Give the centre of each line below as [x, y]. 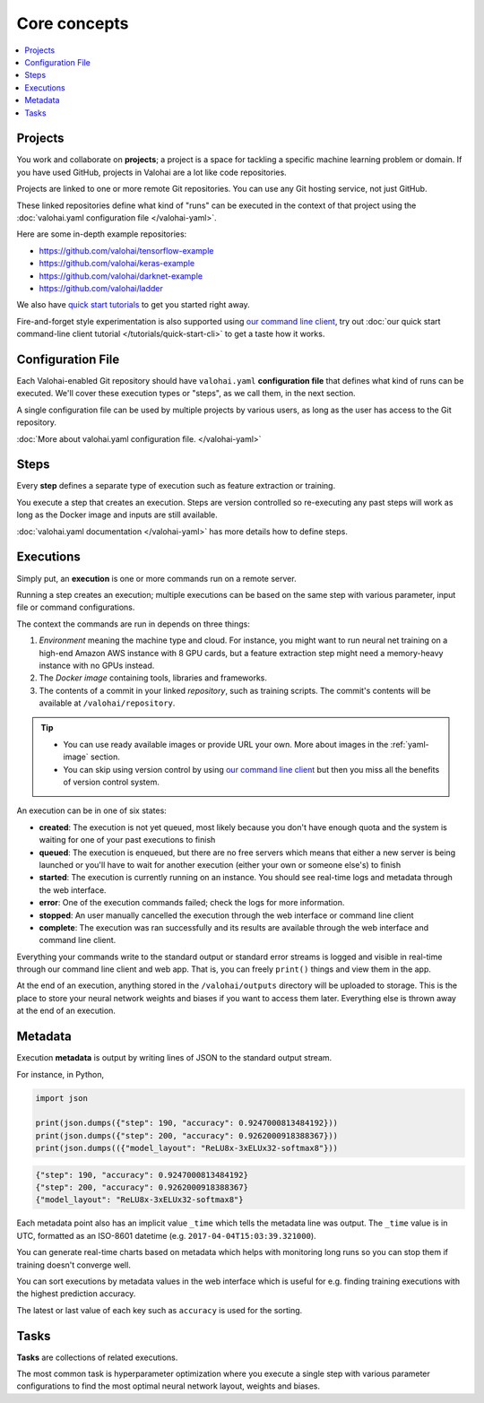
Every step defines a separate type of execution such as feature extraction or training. [176, 486]
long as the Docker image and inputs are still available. [117, 515]
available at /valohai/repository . [107, 703]
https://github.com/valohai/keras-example [117, 264]
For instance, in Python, [60, 1074]
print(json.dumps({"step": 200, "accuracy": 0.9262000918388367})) [187, 1135]
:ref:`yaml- [410, 744]
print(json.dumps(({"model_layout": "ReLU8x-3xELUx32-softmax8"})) [187, 1148]
